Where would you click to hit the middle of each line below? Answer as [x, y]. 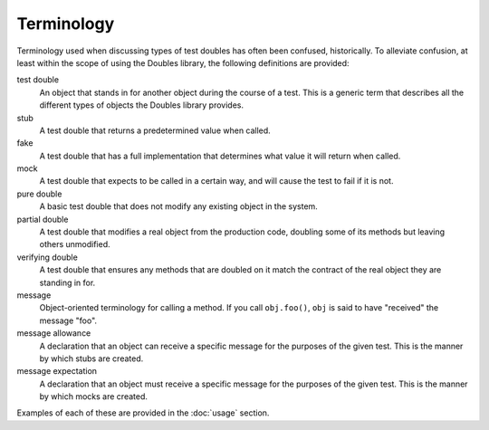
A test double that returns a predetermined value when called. [155, 130]
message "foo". [68, 320]
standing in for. [67, 282]
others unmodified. [75, 244]
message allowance [54, 333]
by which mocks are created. [94, 397]
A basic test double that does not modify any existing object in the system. [179, 206]
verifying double [48, 257]
